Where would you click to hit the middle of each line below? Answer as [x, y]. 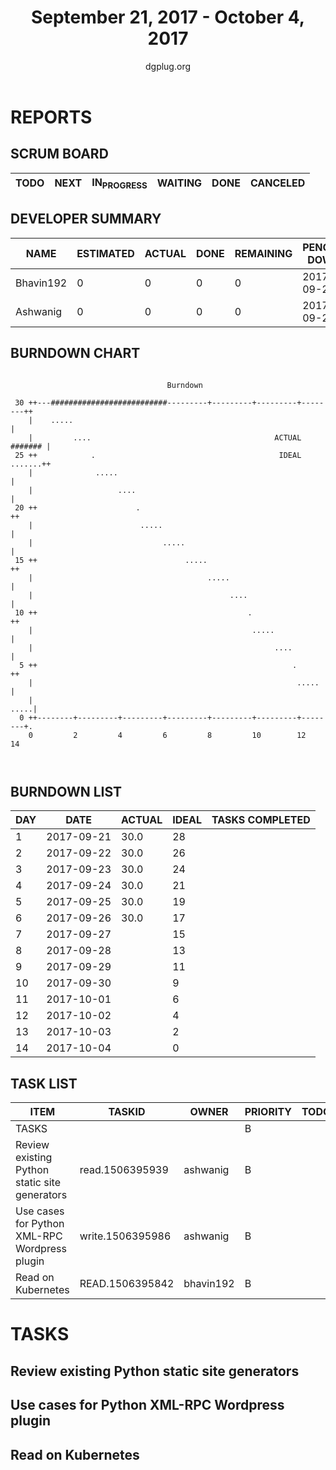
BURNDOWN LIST [66, 791]
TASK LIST [44, 1083]
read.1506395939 [124, 1170]
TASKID [127, 1112]
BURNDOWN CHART [75, 353]
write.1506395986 [125, 1236]
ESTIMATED [105, 253]
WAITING [179, 183]
